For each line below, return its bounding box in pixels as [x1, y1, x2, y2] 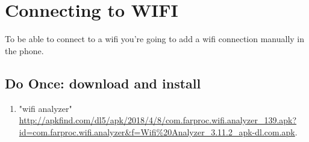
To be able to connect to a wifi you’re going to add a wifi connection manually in [5, 32, 305, 45]
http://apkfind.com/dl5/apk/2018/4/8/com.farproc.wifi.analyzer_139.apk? [19, 114, 297, 126]
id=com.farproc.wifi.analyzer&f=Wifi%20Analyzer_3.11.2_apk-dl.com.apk [19, 125, 295, 138]
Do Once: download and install [5, 73, 201, 92]
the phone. [5, 44, 44, 57]
